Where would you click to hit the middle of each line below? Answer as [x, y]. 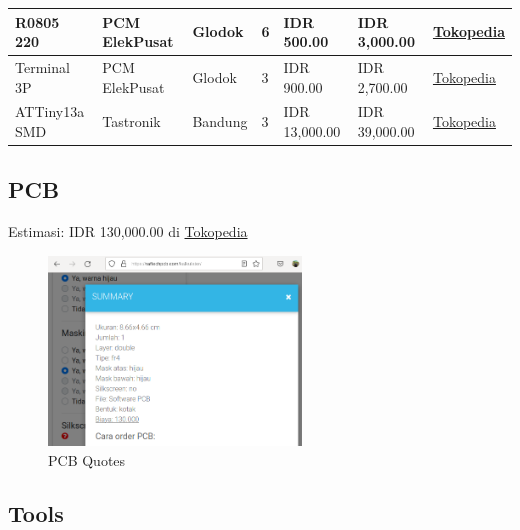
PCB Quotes [87, 459]
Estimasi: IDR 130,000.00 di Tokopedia [128, 231]
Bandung [220, 121]
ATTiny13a [50, 111]
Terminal [42, 66]
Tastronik [131, 121]
